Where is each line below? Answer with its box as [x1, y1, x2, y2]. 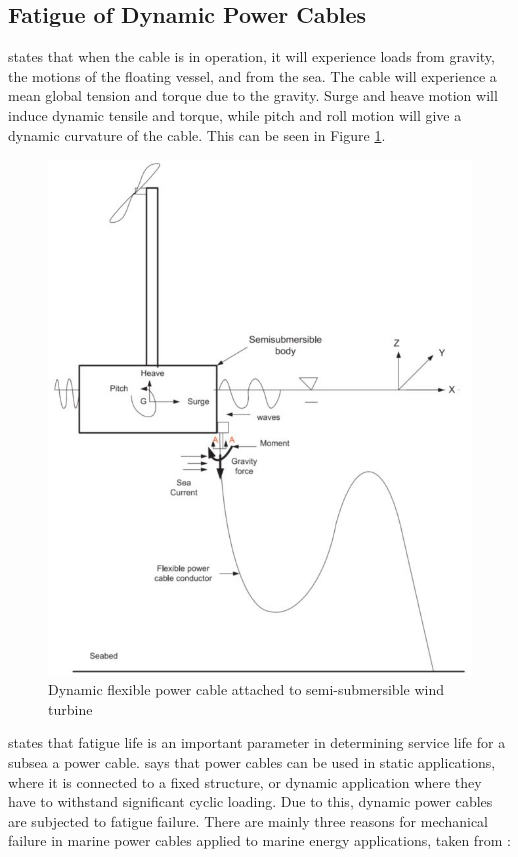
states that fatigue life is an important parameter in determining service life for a [8, 732, 506, 753]
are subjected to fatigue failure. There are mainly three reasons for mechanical [8, 810, 488, 831]
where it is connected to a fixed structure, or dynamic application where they [8, 771, 482, 792]
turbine [48, 698, 93, 719]
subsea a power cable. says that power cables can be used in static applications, [8, 752, 496, 773]
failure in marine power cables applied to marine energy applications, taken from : [8, 830, 511, 851]
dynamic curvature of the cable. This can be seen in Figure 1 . [8, 124, 386, 145]
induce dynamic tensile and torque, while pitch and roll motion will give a [8, 104, 462, 125]
